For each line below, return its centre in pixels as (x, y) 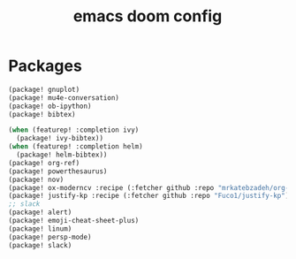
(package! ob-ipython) (50, 106)
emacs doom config (148, 16)
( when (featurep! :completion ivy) (74, 130)
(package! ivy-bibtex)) (60, 139)
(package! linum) (40, 229)
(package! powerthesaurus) (58, 171)
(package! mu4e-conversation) (64, 98)
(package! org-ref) (44, 163)
